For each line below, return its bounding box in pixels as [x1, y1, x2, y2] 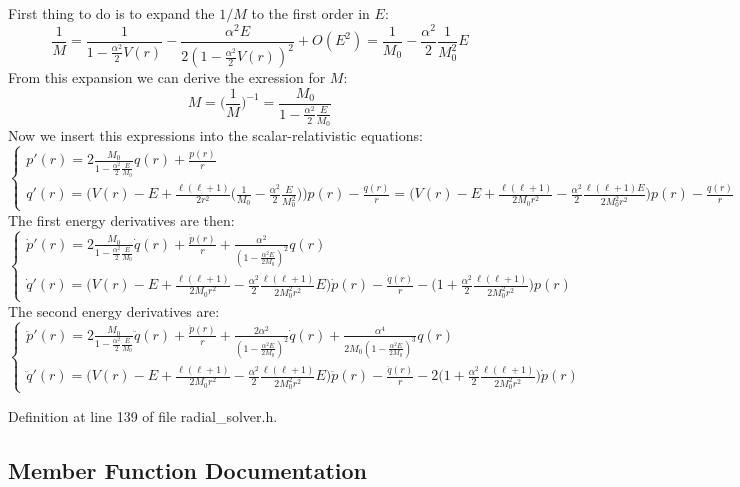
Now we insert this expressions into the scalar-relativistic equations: [8, 125, 423, 146]
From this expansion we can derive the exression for [8, 67, 326, 88]
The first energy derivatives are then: [8, 209, 235, 230]
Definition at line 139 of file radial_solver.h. [8, 405, 278, 426]
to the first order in [251, 3, 370, 23]
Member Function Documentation [8, 454, 368, 485]
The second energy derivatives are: [8, 300, 220, 321]
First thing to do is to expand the [8, 3, 215, 23]
